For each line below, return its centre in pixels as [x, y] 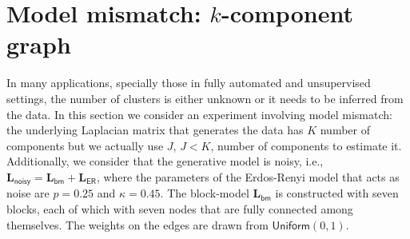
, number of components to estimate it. [306, 145]
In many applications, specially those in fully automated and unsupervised [189, 83]
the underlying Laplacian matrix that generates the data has [155, 130]
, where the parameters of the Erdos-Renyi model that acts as [248, 176]
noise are [28, 193]
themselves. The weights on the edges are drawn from [137, 224]
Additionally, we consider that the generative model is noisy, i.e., [165, 161]
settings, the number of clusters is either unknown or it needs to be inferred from [205, 98]
